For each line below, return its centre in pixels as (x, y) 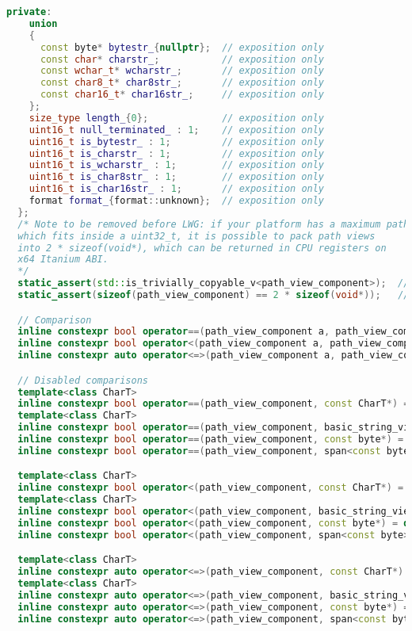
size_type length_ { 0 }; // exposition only (176, 118)
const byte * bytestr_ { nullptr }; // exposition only (182, 47)
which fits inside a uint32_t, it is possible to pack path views (196, 236)
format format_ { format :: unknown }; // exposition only (176, 201)
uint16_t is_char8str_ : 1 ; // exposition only (176, 177)
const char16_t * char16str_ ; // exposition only (182, 95)
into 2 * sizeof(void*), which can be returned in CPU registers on (202, 248)
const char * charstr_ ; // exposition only (182, 59)
